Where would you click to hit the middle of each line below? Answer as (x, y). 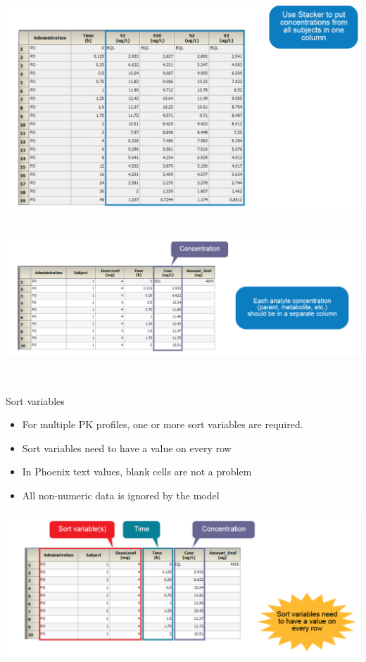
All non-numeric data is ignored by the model (121, 495)
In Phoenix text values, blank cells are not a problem (137, 471)
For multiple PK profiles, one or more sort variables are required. (163, 424)
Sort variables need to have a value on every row (127, 448)
